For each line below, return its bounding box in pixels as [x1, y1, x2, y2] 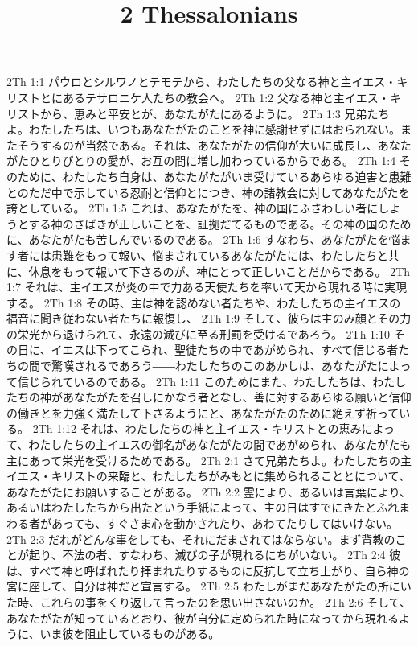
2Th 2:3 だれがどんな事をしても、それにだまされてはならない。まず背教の [6, 530, 395, 547]
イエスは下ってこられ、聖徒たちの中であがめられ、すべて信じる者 [51, 341, 399, 358]
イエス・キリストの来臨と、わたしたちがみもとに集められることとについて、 [6, 467, 410, 484]
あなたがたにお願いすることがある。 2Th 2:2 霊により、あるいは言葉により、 [6, 483, 412, 500]
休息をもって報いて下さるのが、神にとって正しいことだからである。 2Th [28, 262, 411, 279]
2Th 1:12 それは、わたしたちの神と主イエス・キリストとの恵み [32, 420, 362, 437]
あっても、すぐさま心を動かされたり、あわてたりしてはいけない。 [51, 515, 398, 531]
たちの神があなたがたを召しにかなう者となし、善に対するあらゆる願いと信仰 [6, 389, 412, 405]
